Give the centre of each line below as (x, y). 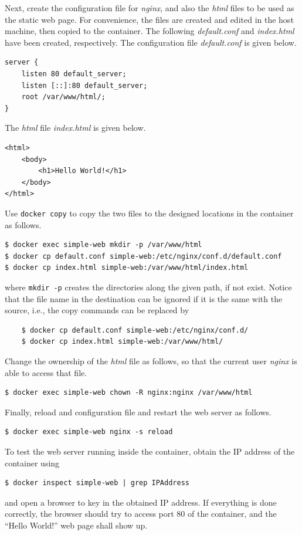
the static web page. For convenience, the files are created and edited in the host (149, 19)
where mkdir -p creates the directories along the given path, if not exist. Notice (148, 287)
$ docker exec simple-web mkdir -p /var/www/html (104, 245)
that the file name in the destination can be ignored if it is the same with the (144, 298)
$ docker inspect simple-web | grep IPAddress (97, 483)
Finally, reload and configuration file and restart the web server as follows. (138, 412)
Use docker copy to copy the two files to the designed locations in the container (149, 213)
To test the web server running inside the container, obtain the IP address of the (150, 451)
